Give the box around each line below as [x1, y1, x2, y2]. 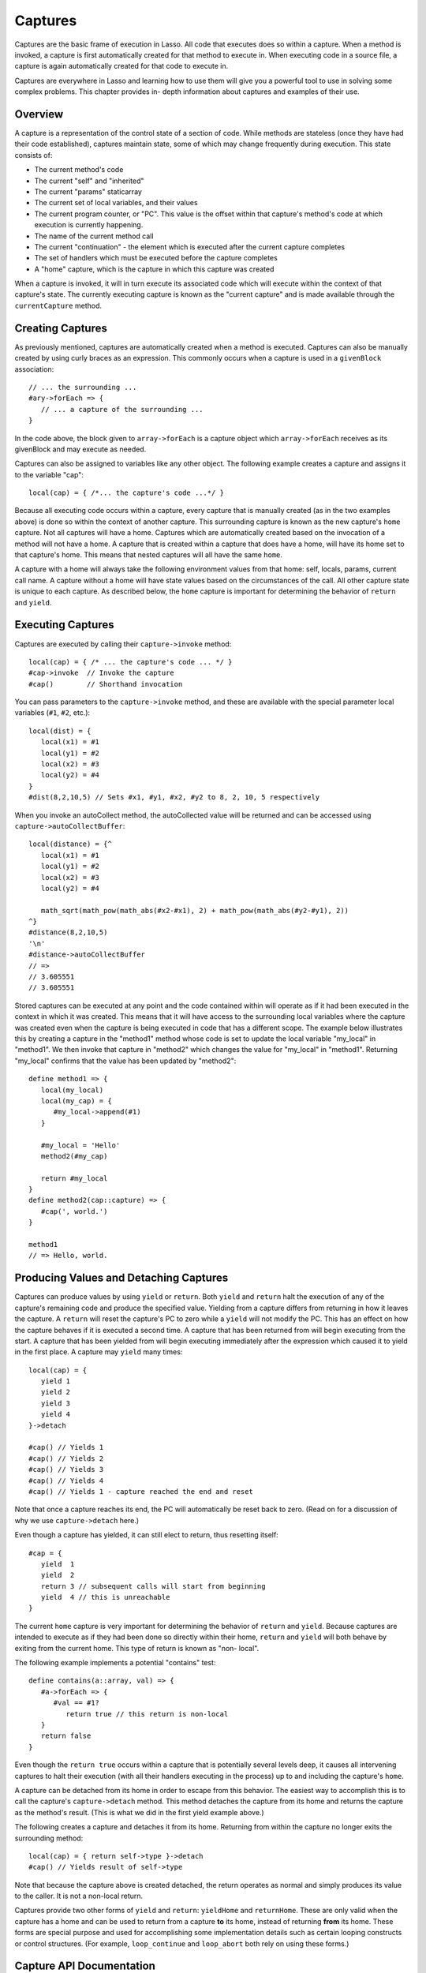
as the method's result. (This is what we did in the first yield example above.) [14, 1807, 264, 1817]
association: [14, 364, 54, 374]
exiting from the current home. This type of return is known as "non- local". [14, 1643, 260, 1653]
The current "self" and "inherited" [34, 176, 145, 185]
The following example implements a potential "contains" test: [14, 1658, 216, 1668]
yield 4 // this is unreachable [40, 1593, 170, 1602]
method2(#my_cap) [40, 1151, 108, 1160]
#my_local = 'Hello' [40, 1140, 121, 1150]
